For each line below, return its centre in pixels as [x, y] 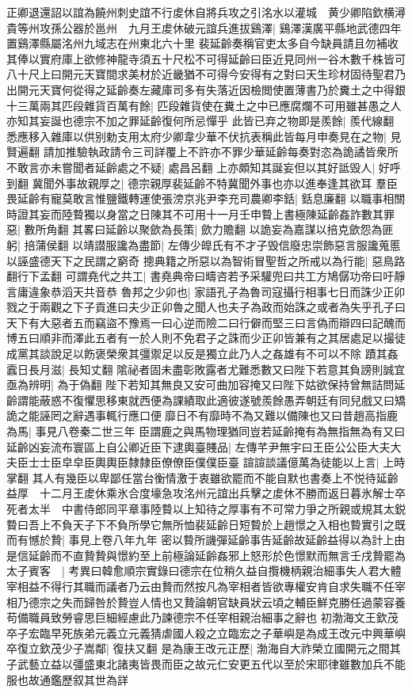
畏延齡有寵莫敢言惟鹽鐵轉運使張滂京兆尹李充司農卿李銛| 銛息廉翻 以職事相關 [206, 198]
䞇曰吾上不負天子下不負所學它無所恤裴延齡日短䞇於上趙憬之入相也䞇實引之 [200, 524]
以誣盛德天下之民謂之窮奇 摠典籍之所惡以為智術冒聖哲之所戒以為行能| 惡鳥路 [206, 260]
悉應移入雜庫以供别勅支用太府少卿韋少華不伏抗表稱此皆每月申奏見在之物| [196, 136]
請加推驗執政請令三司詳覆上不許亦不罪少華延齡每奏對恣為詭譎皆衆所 [221, 152]
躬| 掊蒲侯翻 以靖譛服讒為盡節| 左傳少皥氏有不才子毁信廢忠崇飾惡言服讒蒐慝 [204, 244]
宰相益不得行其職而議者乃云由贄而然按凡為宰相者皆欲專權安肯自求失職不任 [200, 586]
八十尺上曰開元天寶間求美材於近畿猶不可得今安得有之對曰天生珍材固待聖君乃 [206, 74]
